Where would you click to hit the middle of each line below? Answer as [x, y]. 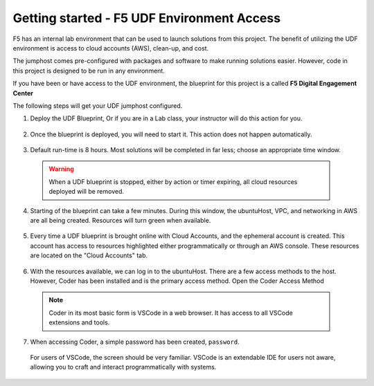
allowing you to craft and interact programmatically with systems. [123, 367]
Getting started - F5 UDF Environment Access [146, 18]
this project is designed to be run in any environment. [89, 71]
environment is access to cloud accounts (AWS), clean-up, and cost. [111, 48]
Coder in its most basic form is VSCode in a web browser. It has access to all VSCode [171, 313]
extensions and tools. [79, 322]
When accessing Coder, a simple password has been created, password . [135, 342]
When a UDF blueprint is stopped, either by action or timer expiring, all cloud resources [173, 182]
